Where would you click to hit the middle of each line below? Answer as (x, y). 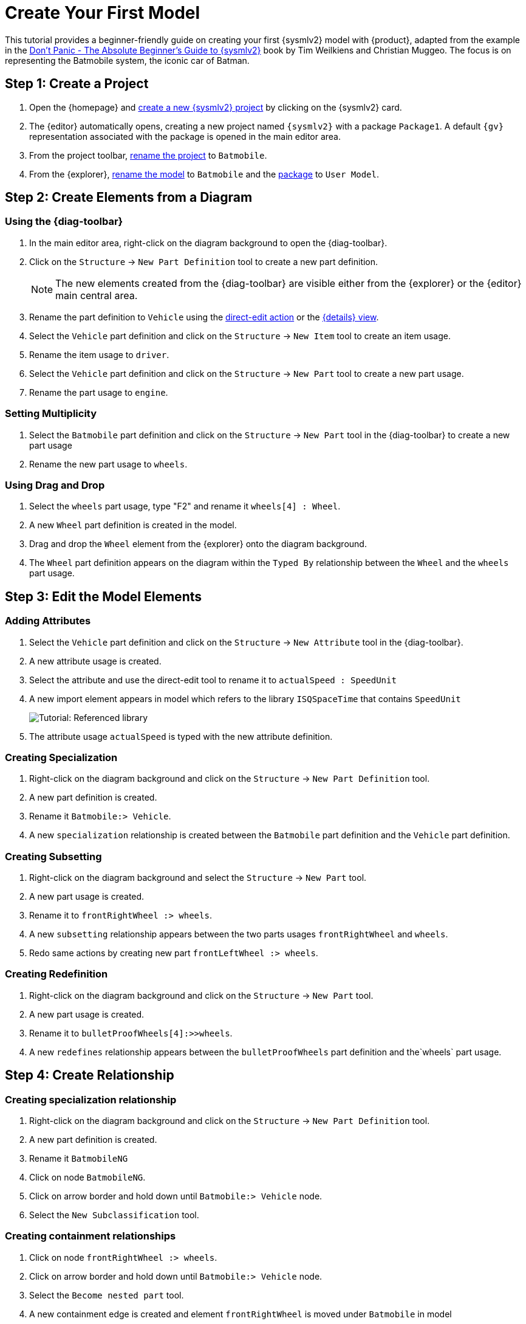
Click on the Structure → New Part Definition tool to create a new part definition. (204, 261)
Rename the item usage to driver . (99, 354)
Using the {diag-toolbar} (64, 222)
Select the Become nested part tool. (107, 1295)
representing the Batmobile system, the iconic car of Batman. (127, 60)
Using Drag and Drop (55, 485)
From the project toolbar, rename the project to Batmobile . (148, 155)
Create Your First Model (103, 13)
